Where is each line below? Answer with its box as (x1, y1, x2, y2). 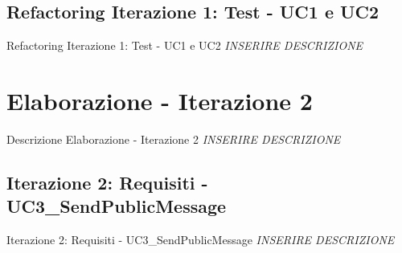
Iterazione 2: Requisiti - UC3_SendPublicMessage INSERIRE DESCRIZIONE (6, 231, 395, 248)
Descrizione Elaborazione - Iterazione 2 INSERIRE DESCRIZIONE (6, 130, 341, 147)
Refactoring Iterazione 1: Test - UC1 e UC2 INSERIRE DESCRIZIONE (6, 37, 363, 54)
